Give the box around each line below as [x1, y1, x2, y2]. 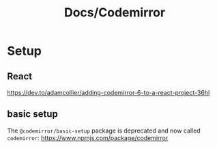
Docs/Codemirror [63, 5, 166, 21]
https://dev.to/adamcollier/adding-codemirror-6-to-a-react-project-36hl [7, 89, 210, 96]
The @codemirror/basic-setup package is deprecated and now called [7, 126, 201, 135]
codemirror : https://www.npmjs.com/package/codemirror [7, 133, 169, 141]
